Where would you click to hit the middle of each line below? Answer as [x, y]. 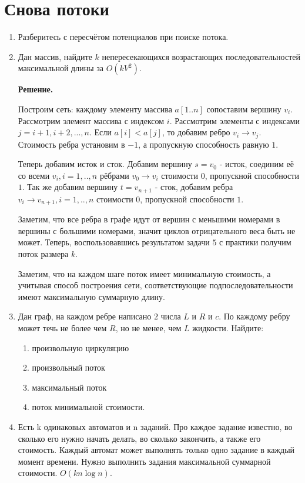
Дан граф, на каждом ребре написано [85, 316]
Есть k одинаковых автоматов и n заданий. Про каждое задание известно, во [155, 426]
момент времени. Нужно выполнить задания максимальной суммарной [144, 461]
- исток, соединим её [257, 164]
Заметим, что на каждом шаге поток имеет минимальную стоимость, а [144, 273]
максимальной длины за [61, 68]
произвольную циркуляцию [81, 347]
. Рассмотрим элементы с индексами [234, 120]
